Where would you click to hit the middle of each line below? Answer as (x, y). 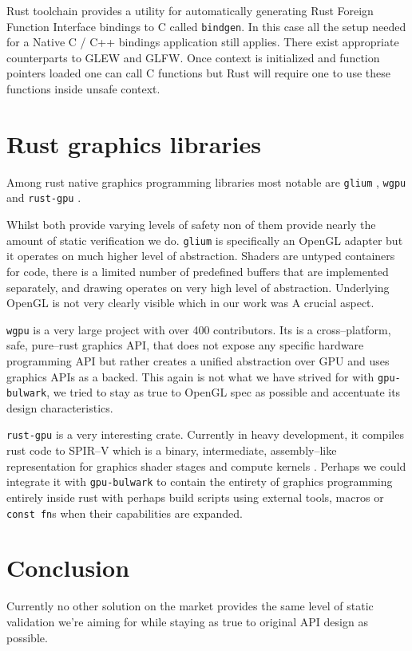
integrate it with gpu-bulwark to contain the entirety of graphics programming (200, 481)
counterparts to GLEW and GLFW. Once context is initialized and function (193, 57)
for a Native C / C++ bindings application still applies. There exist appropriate (203, 42)
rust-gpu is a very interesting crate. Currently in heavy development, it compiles (205, 434)
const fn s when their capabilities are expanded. (125, 513)
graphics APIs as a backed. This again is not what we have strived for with (190, 376)
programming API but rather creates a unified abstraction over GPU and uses (198, 360)
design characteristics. (60, 407)
